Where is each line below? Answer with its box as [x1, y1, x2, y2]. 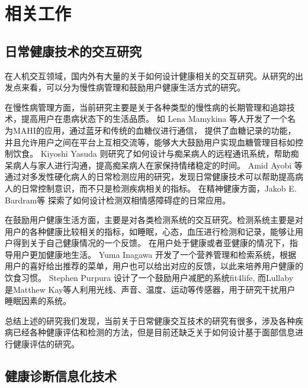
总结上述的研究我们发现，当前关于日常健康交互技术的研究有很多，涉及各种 [5, 314, 295, 326]
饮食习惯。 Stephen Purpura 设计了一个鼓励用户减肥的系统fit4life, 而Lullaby [5, 271, 294, 284]
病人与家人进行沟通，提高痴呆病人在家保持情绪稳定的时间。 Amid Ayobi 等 [12, 159, 303, 171]
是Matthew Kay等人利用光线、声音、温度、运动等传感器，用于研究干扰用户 [5, 283, 296, 295]
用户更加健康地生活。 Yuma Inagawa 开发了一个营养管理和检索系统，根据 [12, 248, 296, 260]
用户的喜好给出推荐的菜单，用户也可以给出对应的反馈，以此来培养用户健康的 [5, 260, 303, 272]
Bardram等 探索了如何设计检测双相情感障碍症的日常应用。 [5, 193, 230, 206]
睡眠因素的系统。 [5, 295, 71, 307]
